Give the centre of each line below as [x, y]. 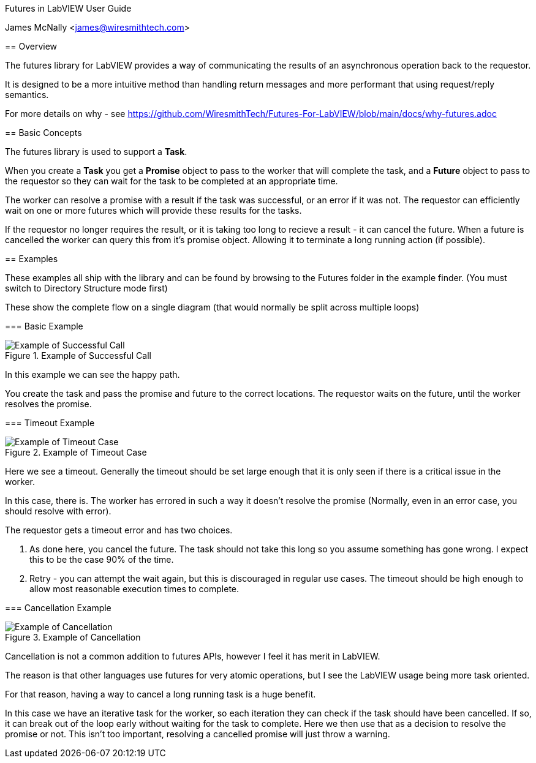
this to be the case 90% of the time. [102, 559]
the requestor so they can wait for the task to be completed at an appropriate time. [172, 181]
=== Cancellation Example [58, 608]
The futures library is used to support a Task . [96, 152]
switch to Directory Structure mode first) [86, 288]
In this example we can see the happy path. [92, 374]
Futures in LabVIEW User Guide [68, 8]
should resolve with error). [58, 511]
